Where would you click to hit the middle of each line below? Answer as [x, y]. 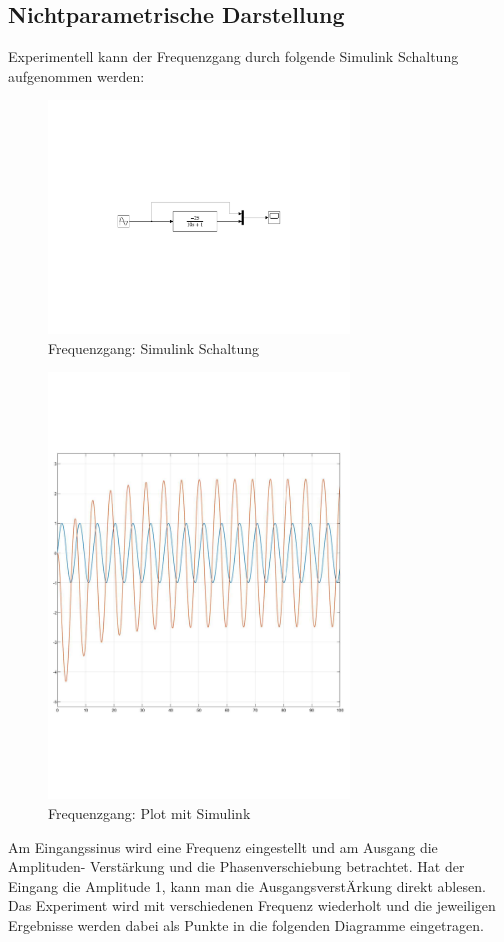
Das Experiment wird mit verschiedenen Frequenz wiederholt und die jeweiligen [252, 905]
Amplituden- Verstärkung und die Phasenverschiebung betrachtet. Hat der [236, 866]
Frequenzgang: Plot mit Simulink [149, 812]
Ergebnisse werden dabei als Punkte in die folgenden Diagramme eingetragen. [246, 924]
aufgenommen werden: [76, 75]
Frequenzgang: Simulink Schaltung [154, 347]
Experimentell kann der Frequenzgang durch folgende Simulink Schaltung [233, 56]
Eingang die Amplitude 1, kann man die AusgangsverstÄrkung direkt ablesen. [247, 885]
